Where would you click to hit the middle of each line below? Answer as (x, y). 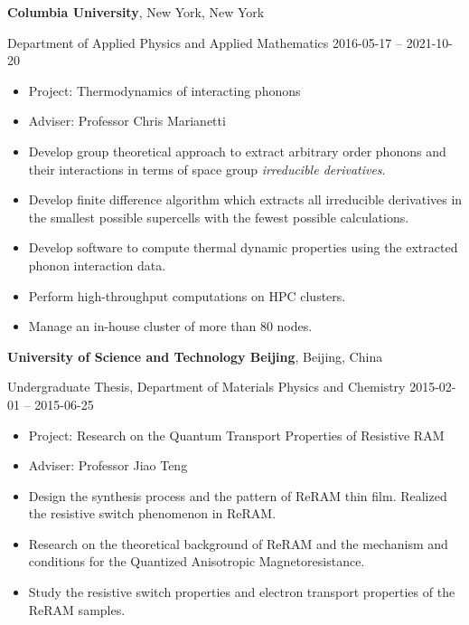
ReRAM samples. (77, 609)
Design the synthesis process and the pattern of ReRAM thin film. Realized (238, 495)
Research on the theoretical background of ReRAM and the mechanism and (238, 543)
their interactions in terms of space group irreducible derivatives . (207, 169)
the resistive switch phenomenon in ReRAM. (152, 513)
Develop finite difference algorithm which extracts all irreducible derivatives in (245, 199)
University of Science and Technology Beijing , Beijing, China (195, 356)
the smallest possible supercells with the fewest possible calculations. (219, 217)
